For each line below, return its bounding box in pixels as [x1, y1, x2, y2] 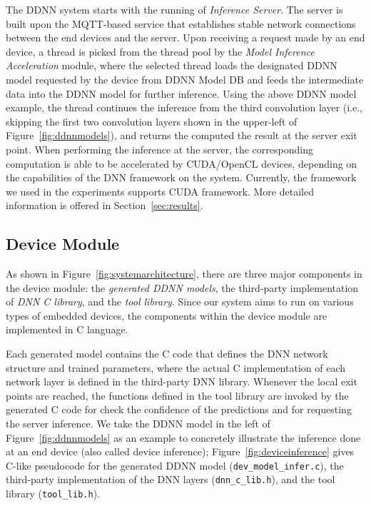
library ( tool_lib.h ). [6, 486, 100, 501]
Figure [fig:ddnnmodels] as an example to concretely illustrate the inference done [6, 430, 361, 445]
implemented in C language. [6, 322, 128, 337]
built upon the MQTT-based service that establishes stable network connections [6, 16, 356, 31]
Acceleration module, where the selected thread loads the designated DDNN [6, 58, 337, 73]
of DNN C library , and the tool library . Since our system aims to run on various [6, 294, 354, 309]
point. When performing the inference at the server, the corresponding [6, 141, 313, 156]
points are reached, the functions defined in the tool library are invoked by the [6, 388, 349, 403]
